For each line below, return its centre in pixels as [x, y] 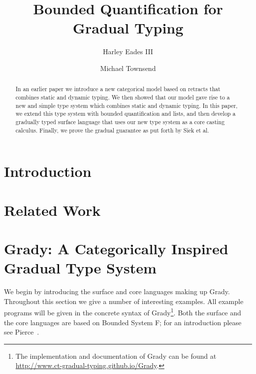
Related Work [52, 210]
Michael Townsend [128, 68]
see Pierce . [22, 332]
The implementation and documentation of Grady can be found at [116, 356]
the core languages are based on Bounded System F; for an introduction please [123, 322]
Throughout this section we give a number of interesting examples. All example [124, 301]
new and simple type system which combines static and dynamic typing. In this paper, [127, 105]
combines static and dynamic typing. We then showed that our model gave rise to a [123, 97]
